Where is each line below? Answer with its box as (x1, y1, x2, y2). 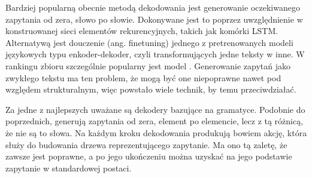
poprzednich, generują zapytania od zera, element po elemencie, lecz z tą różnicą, (5, 115, 304, 127)
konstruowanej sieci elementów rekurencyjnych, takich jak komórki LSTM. (5, 24, 278, 37)
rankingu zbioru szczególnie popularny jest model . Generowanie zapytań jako (5, 59, 291, 72)
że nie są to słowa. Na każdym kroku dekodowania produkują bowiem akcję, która (5, 126, 307, 139)
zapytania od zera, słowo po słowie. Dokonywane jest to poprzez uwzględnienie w (5, 13, 303, 25)
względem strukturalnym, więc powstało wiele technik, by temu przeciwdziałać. (5, 83, 296, 96)
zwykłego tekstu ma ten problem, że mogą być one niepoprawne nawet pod (5, 71, 281, 84)
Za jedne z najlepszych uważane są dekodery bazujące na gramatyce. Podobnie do (5, 103, 305, 115)
